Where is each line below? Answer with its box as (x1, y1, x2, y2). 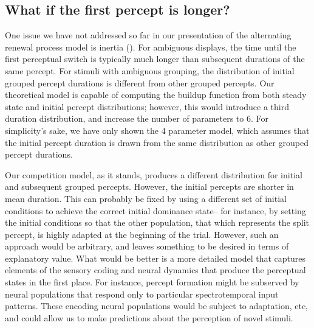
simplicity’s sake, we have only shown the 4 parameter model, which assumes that (5, 124, 310, 136)
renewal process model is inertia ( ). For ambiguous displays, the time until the (5, 40, 296, 53)
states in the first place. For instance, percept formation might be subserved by (5, 276, 299, 288)
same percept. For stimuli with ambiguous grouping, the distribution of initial (5, 64, 295, 77)
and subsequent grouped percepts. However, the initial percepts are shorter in (5, 180, 294, 193)
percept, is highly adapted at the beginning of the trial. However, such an (5, 228, 279, 240)
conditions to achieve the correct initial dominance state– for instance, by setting (5, 204, 306, 217)
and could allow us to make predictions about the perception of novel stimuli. (5, 311, 293, 324)
